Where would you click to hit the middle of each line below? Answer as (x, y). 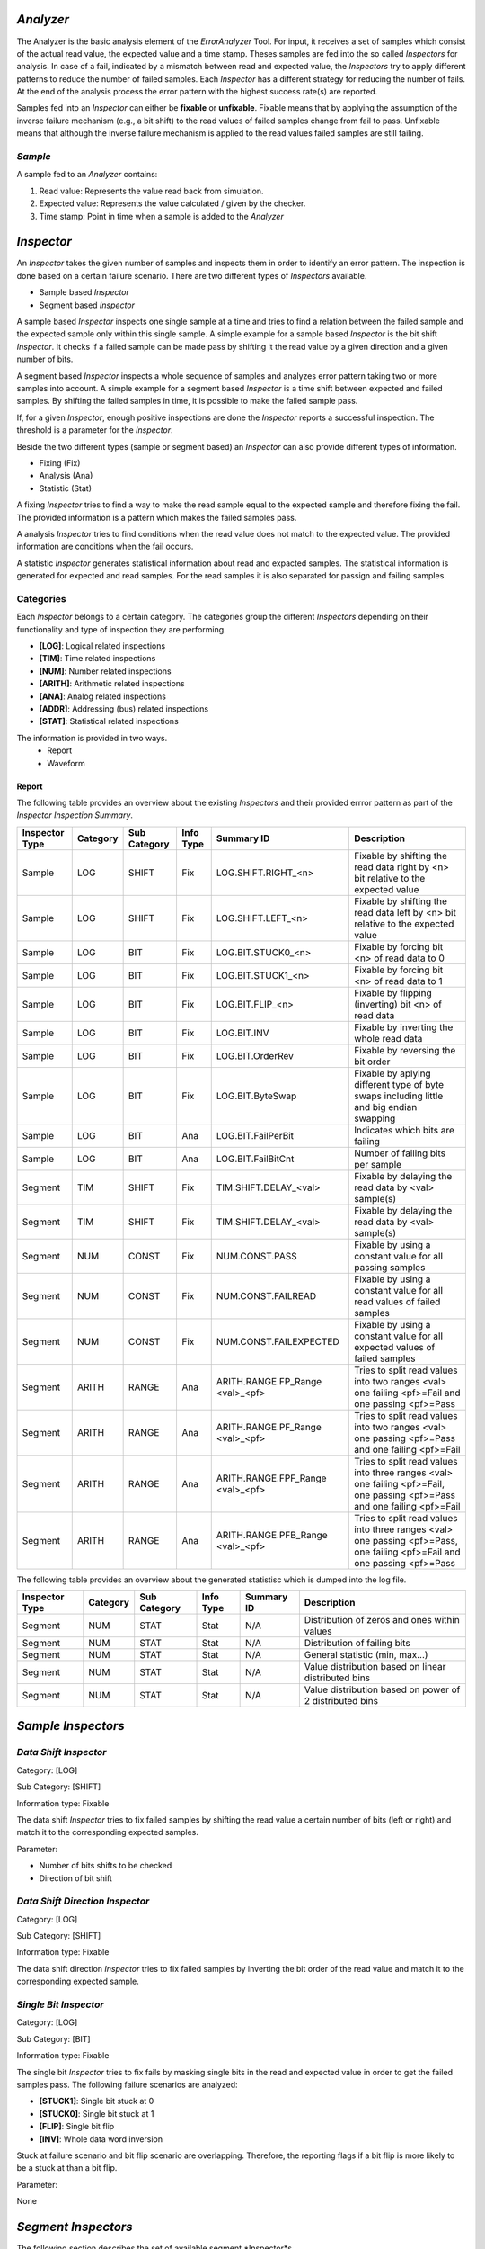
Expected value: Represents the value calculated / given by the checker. (172, 203)
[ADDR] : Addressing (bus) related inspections (124, 708)
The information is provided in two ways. (92, 738)
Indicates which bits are (405, 1130)
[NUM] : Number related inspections (105, 671)
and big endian (386, 1107)
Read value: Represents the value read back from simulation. (151, 191)
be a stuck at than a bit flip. (67, 2168)
